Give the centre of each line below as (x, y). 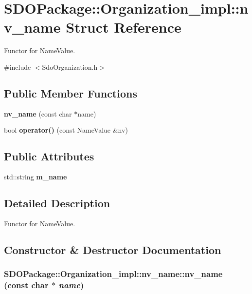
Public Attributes (49, 156)
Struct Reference (124, 27)
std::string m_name (36, 177)
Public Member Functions (71, 93)
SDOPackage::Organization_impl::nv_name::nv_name (113, 274)
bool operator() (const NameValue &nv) (66, 130)
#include (18, 67)
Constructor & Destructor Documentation (113, 249)
